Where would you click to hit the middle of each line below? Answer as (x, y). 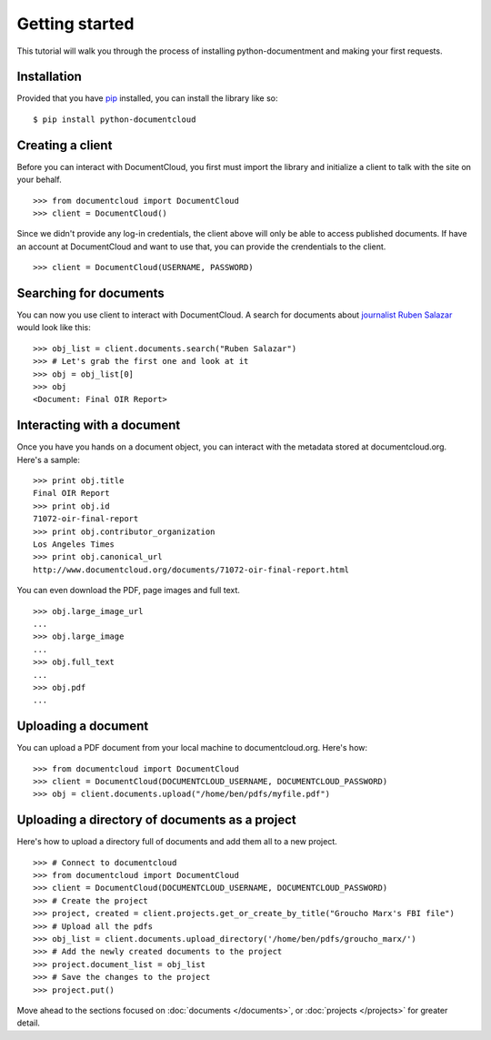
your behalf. (40, 180)
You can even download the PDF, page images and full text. (129, 591)
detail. (29, 1023)
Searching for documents (91, 293)
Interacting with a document (99, 425)
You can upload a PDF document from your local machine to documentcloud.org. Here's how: (192, 748)
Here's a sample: (49, 459)
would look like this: (54, 328)
